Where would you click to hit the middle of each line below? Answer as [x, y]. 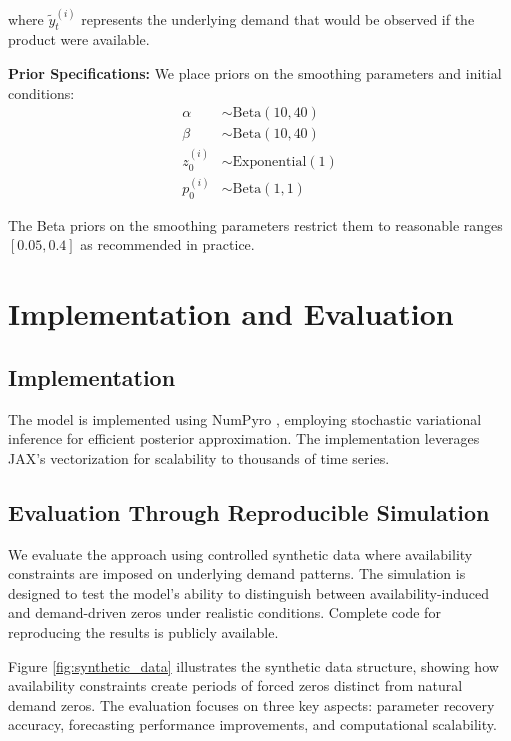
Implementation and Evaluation [231, 313]
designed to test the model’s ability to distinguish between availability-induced [249, 592]
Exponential [269, 162]
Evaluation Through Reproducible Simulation [249, 511]
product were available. [79, 39]
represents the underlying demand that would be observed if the [278, 18]
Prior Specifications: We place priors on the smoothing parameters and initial [255, 73]
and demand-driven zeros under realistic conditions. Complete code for [224, 612]
